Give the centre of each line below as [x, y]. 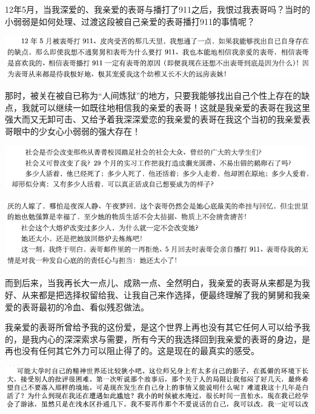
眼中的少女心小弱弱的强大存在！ [77, 131]
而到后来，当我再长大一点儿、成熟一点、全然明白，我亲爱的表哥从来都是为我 [157, 283]
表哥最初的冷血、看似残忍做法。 [85, 306]
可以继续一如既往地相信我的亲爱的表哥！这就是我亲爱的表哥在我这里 [174, 107]
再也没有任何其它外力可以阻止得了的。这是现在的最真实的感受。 [132, 351]
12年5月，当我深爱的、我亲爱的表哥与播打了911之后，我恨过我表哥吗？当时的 [157, 9]
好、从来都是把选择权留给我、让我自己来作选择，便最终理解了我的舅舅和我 [153, 295]
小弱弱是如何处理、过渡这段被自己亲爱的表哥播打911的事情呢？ [130, 21]
